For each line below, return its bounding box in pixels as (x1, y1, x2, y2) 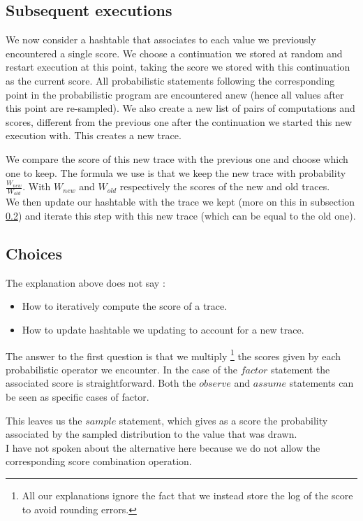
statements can (289, 376, 354, 390)
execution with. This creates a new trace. (6, 128, 181, 143)
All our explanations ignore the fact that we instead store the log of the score (22, 487, 353, 502)
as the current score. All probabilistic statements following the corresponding (6, 73, 335, 87)
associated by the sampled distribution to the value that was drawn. (6, 427, 297, 441)
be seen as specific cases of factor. (6, 389, 149, 404)
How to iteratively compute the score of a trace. (22, 299, 228, 313)
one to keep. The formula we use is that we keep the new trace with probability (6, 165, 346, 180)
